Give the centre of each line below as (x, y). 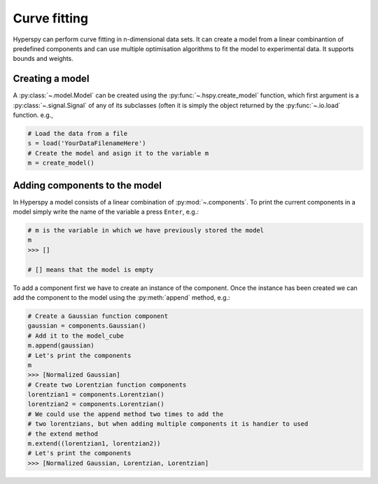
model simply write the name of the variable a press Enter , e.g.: (106, 212)
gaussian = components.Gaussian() (87, 326)
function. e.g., (33, 115)
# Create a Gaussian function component (98, 316)
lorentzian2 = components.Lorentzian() (96, 404)
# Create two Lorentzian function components (107, 385)
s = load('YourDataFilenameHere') (87, 143)
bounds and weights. (43, 59)
